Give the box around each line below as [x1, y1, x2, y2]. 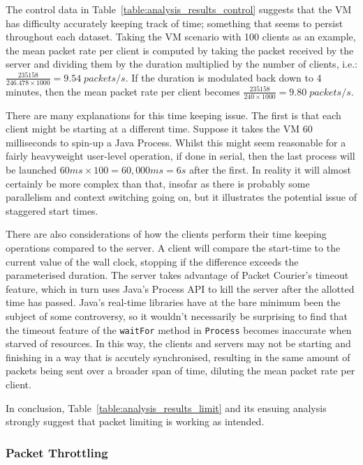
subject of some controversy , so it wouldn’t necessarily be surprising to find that [6, 308, 348, 323]
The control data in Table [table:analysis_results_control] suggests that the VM [6, 2, 352, 16]
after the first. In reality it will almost [188, 162, 351, 176]
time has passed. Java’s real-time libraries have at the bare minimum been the [6, 295, 341, 310]
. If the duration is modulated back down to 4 [125, 70, 322, 84]
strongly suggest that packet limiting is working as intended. [6, 414, 265, 429]
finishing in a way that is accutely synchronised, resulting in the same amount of [6, 349, 350, 364]
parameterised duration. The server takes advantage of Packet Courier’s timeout [6, 268, 349, 282]
